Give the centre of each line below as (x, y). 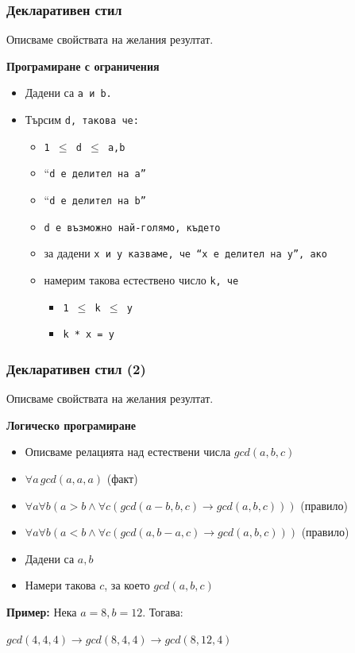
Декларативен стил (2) (76, 368)
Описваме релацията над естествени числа (128, 452)
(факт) (122, 478)
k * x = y (89, 335)
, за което (127, 585)
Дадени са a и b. (68, 93)
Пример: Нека (42, 611)
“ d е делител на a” (95, 173)
